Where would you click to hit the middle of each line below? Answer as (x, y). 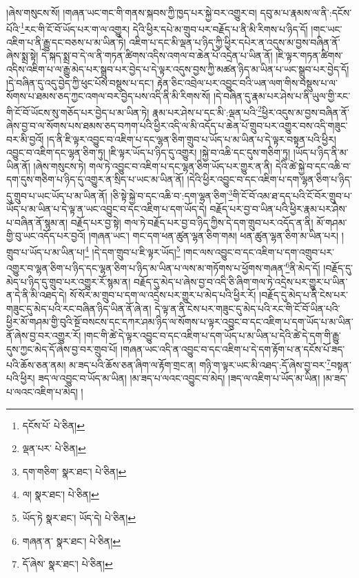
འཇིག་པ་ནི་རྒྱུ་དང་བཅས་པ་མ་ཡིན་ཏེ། (66, 42)
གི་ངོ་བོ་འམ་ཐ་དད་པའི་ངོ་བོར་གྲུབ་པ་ (292, 195)
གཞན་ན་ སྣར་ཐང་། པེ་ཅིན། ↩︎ (72, 540)
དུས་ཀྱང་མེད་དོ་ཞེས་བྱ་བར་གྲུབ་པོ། (62, 349)
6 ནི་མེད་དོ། (303, 267)
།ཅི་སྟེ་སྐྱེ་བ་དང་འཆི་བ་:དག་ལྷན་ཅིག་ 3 (172, 194)
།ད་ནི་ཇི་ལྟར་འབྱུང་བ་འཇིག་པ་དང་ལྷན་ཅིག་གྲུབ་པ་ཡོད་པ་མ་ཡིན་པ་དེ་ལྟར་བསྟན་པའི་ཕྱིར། (191, 139)
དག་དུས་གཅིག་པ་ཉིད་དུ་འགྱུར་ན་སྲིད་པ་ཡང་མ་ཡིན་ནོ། (95, 179)
